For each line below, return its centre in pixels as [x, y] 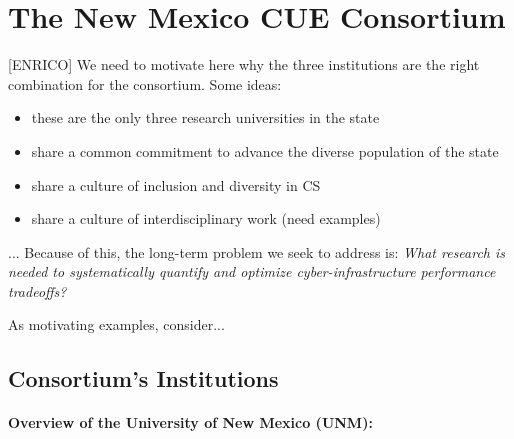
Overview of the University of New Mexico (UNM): [190, 422]
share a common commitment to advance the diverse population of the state [265, 150]
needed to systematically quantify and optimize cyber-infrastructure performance [252, 271]
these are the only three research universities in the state [205, 117]
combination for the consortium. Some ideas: [145, 83]
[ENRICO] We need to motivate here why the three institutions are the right [244, 64]
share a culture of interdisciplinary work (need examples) [206, 218]
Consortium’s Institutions [143, 378]
